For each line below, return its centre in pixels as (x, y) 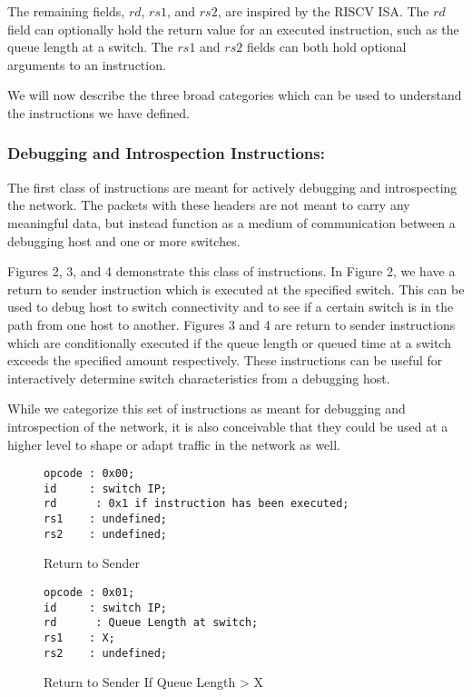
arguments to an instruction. (87, 64)
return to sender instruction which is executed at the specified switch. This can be (236, 289)
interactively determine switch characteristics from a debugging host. (199, 378)
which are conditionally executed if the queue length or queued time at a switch (229, 342)
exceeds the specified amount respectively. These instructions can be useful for (225, 360)
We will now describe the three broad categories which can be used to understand (235, 95)
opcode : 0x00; (89, 474)
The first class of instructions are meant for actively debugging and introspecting (232, 187)
